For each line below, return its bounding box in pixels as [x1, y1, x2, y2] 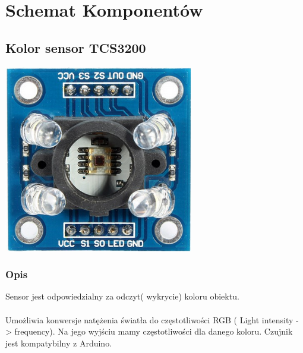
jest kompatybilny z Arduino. [5, 336, 112, 349]
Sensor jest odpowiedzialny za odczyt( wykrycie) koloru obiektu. [5, 290, 239, 302]
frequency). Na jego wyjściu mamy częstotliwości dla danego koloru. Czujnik [14, 325, 293, 338]
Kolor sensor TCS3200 [5, 38, 146, 56]
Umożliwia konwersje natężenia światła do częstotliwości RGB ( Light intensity [5, 313, 293, 326]
